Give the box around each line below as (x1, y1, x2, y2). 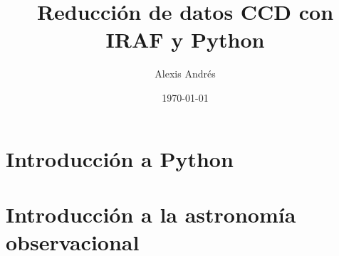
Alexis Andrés (155, 66, 216, 81)
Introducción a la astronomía (6, 199, 296, 228)
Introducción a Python (6, 144, 234, 173)
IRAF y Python (105, 25, 265, 54)
